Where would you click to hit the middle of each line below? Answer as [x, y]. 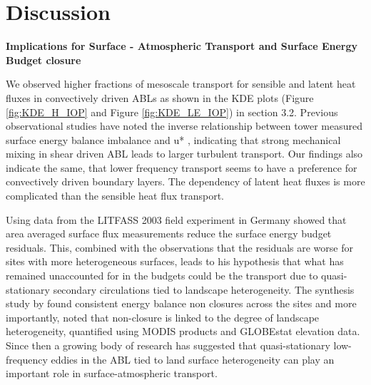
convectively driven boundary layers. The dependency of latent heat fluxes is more [185, 181]
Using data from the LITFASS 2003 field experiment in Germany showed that [176, 219]
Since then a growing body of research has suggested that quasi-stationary [168, 345]
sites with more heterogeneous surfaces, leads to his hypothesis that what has [175, 261]
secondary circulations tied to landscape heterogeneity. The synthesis [204, 289]
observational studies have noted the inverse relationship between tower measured [184, 126]
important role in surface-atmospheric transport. [112, 373]
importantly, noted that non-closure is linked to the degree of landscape [163, 317]
